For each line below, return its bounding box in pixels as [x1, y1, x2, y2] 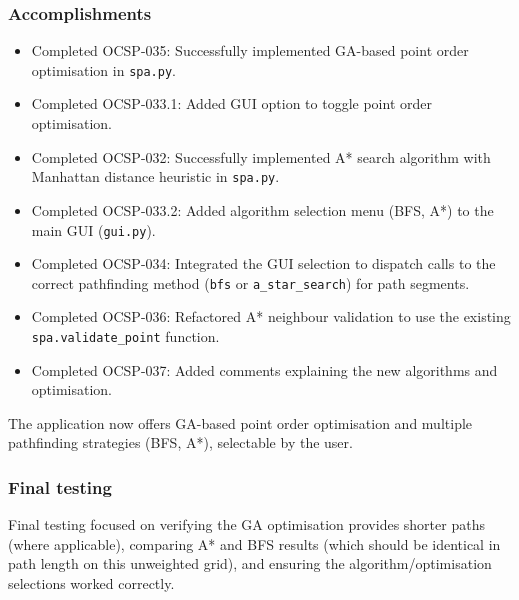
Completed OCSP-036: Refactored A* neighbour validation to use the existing [31, 306, 511, 327]
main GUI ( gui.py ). [31, 219, 156, 240]
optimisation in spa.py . [31, 59, 176, 80]
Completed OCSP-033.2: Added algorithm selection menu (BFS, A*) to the [31, 199, 494, 220]
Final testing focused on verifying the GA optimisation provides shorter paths [8, 514, 485, 535]
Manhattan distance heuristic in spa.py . [31, 166, 280, 187]
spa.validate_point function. [31, 326, 220, 346]
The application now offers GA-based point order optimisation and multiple [8, 412, 473, 433]
